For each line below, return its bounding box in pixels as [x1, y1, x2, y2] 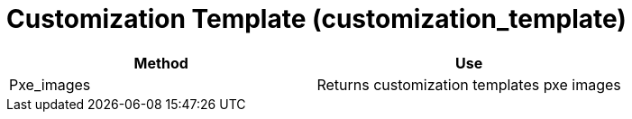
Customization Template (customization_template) [6, 4, 627, 34]
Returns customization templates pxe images [316, 75, 621, 94]
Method [133, 53, 188, 72]
